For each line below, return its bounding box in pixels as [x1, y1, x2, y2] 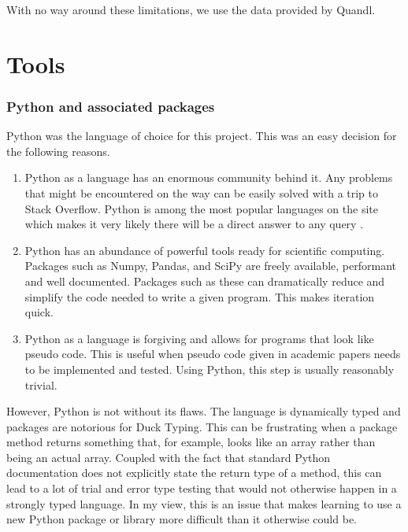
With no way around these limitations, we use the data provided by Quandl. [6, 2, 376, 17]
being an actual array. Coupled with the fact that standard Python [6, 449, 331, 465]
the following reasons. [6, 142, 110, 159]
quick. [24, 304, 54, 320]
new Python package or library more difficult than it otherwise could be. [6, 511, 357, 527]
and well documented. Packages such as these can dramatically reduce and [24, 272, 385, 289]
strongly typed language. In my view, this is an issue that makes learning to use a [6, 495, 402, 512]
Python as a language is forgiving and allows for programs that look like [24, 330, 374, 346]
